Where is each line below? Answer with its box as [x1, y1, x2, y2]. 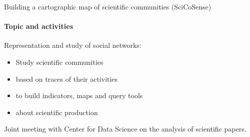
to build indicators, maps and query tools [15, 90, 143, 101]
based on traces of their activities [15, 73, 118, 84]
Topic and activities [4, 21, 73, 31]
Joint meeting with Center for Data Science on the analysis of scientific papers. [4, 124, 246, 134]
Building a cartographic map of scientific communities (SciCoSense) [4, 1, 211, 11]
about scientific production [15, 107, 98, 117]
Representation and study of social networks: [4, 40, 141, 50]
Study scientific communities [15, 56, 103, 67]
